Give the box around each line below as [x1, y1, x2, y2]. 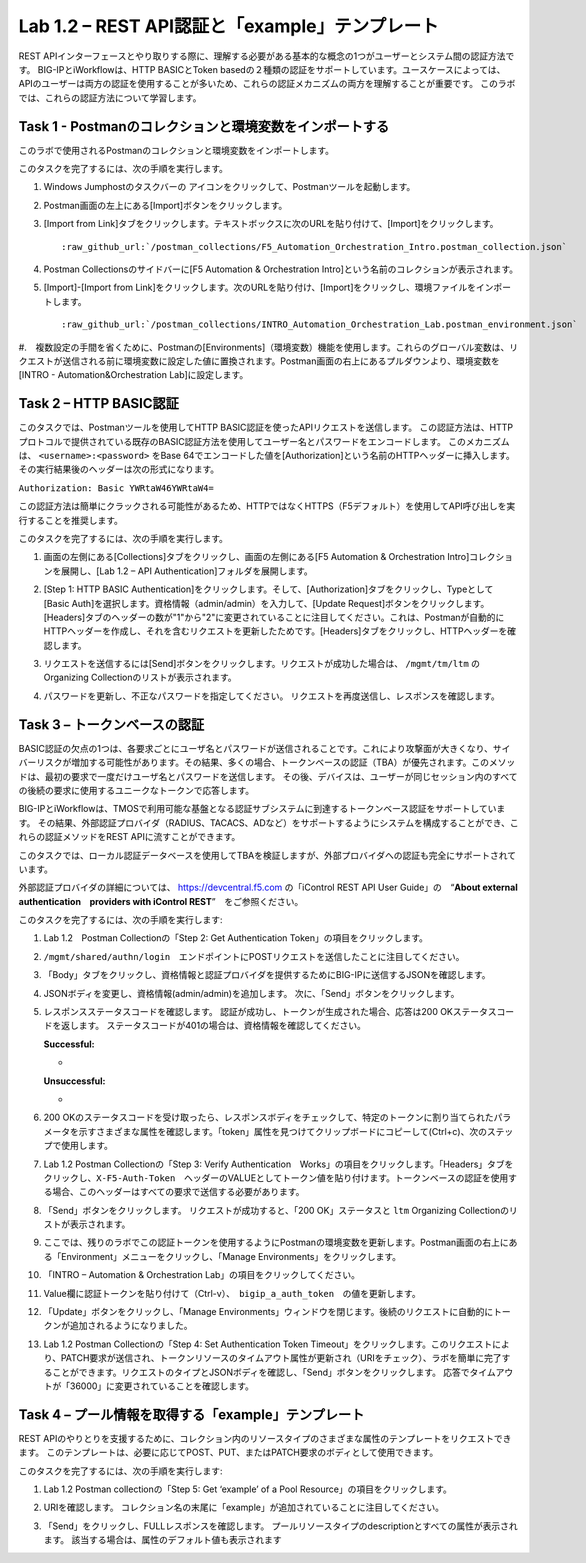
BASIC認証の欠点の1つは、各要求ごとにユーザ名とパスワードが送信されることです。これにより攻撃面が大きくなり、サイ [18, 742, 511, 754]
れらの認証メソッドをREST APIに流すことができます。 [18, 831, 241, 843]
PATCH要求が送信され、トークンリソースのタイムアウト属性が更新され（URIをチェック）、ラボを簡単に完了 [60, 1352, 502, 1364]
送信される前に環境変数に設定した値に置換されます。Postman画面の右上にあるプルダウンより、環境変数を [61, 355, 500, 367]
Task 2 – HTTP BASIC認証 [18, 395, 179, 412]
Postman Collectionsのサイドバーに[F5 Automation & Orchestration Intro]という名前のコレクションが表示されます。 [43, 263, 519, 275]
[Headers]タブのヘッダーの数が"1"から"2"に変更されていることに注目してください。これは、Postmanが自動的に [43, 611, 505, 623]
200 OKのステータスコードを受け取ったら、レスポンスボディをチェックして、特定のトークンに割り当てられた [43, 1111, 494, 1124]
